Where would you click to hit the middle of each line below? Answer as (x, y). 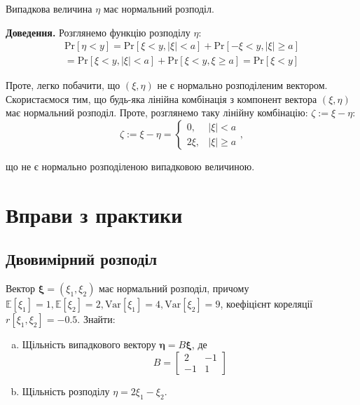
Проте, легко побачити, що (63, 85)
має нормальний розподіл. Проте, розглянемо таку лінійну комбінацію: (157, 112)
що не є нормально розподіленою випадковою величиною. (130, 166)
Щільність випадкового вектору (89, 344)
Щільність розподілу (66, 391)
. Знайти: (96, 319)
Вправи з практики (94, 214)
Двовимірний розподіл (82, 259)
